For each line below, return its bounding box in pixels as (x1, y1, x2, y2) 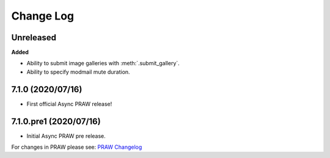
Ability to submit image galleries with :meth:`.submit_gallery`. (26, 60, 180, 67)
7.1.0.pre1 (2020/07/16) (11, 116, 101, 126)
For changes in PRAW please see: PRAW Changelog (11, 143, 142, 151)
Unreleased (11, 32, 57, 43)
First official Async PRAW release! (26, 100, 112, 107)
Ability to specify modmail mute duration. (26, 68, 131, 76)
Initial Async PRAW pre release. (26, 132, 106, 140)
